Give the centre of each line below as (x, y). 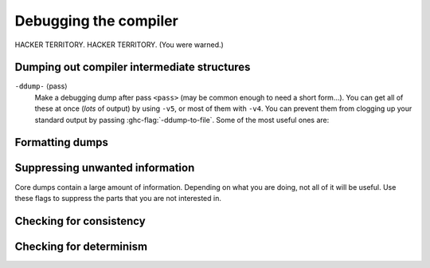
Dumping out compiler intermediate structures (133, 67)
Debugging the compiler (96, 21)
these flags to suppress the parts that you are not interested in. (118, 198)
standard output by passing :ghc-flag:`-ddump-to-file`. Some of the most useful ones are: (182, 120)
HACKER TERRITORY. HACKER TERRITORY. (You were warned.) (119, 45)
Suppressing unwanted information (105, 168)
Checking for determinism (81, 246)
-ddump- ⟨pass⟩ (41, 86)
